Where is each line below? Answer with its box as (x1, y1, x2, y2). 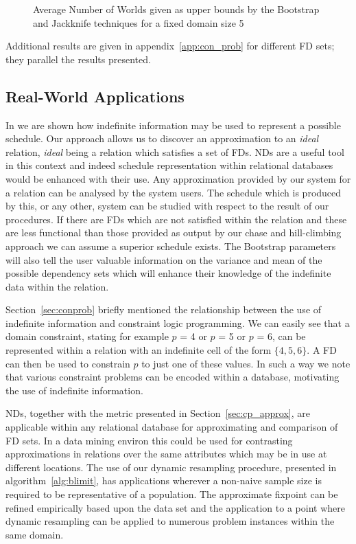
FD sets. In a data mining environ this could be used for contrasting (5, 433, 293, 447)
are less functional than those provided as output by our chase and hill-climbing (5, 225, 342, 240)
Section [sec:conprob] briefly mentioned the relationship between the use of (5, 302, 322, 317)
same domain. (5, 527, 64, 541)
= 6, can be (257, 329, 306, 343)
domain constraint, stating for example (5, 329, 169, 343)
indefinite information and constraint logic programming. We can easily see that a (5, 315, 350, 330)
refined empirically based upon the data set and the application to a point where (5, 500, 345, 514)
